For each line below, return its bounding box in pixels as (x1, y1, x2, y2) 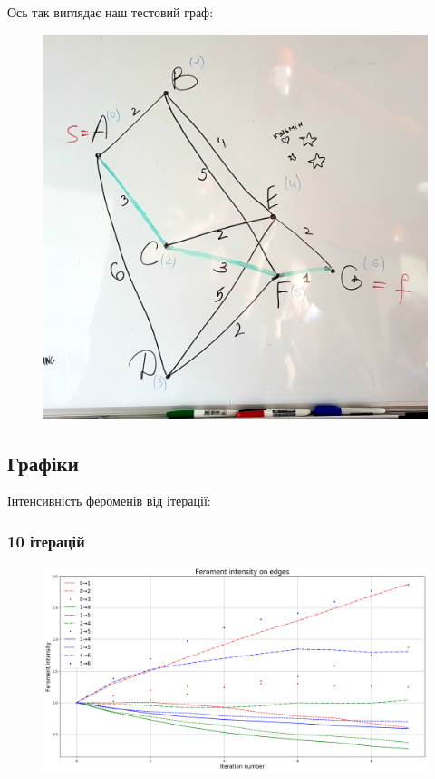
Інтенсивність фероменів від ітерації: (7, 491, 211, 510)
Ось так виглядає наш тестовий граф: (7, 3, 214, 21)
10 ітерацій (7, 529, 85, 552)
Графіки (7, 449, 79, 477)
